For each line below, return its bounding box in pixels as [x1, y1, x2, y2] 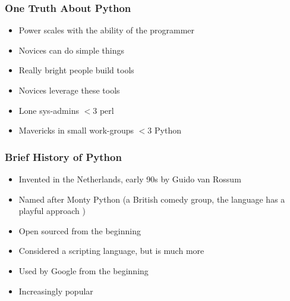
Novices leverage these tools [18, 84, 120, 96]
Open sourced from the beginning [18, 224, 141, 237]
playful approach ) [18, 204, 86, 217]
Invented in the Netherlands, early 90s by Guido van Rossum [18, 173, 241, 185]
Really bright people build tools [18, 64, 134, 76]
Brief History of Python [5, 149, 122, 164]
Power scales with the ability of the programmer [18, 24, 195, 36]
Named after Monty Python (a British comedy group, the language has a [18, 193, 285, 205]
